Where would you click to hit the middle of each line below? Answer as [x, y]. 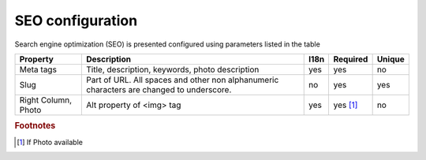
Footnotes [35, 126]
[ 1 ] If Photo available [50, 142]
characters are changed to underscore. [159, 89]
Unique [391, 59]
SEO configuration [76, 20]
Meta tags [38, 69]
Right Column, [46, 100]
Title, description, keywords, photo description [173, 69]
